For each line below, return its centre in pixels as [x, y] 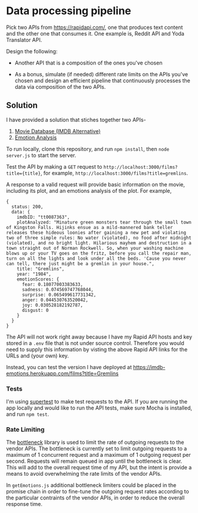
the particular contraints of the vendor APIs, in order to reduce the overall [95, 498]
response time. [24, 504]
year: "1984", [34, 274]
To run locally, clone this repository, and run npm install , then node [88, 149]
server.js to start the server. [41, 155]
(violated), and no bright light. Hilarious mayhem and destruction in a [99, 243]
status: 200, [27, 207]
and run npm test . [27, 414]
